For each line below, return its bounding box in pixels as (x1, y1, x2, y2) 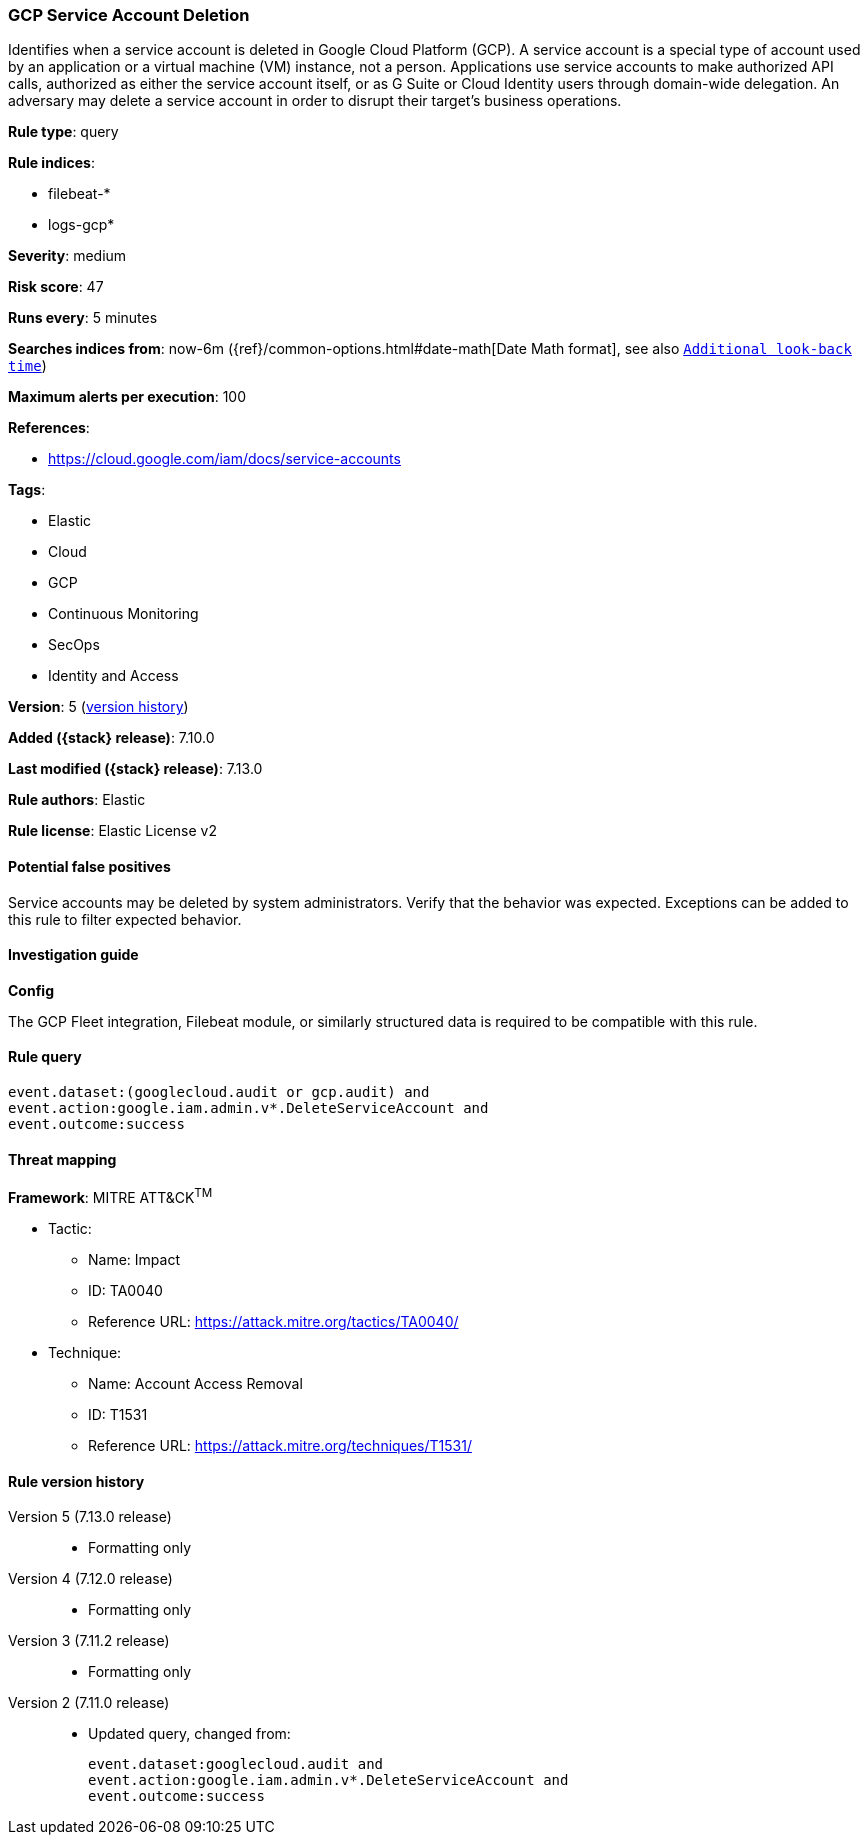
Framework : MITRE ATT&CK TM (8, 1186, 213, 1206)
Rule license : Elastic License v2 (8, 822, 217, 840)
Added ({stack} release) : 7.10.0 (8, 729, 215, 747)
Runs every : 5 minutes (8, 309, 158, 327)
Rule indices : (8, 154, 95, 172)
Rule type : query (8, 123, 119, 141)
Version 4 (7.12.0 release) (8, 1570, 173, 1588)
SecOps (48, 636, 100, 654)
